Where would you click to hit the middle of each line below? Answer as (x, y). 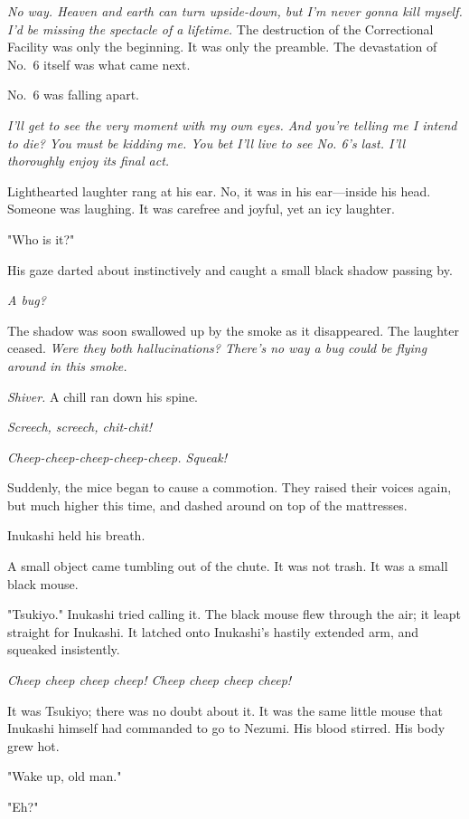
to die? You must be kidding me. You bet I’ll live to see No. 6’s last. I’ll (206, 143)
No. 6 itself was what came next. (99, 64)
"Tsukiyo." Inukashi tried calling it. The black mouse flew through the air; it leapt (234, 614)
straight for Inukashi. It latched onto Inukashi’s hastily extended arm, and (213, 631)
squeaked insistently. (64, 649)
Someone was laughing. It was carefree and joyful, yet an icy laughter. (201, 209)
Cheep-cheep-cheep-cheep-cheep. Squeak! (117, 457)
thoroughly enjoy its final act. (89, 161)
